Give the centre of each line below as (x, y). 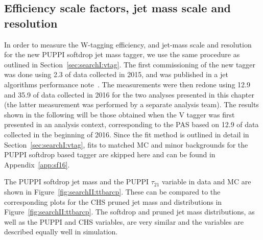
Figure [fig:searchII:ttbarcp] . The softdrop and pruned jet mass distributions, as (129, 212)
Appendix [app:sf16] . (37, 164)
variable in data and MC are (207, 182)
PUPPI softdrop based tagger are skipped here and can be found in (110, 154)
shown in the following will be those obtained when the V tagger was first (119, 114)
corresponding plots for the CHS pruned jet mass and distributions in (113, 201)
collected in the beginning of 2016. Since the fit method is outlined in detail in (127, 134)
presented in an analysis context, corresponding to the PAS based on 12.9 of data (131, 124)
